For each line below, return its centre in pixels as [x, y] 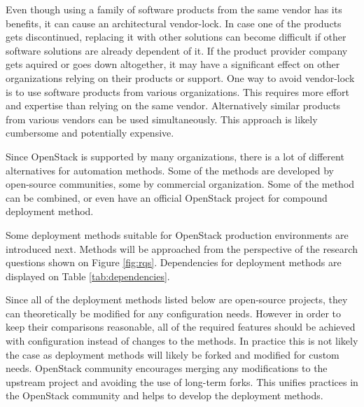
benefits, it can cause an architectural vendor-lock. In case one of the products [174, 23]
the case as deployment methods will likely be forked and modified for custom [173, 354]
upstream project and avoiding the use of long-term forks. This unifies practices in [182, 381]
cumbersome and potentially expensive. [90, 133]
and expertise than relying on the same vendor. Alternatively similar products [173, 105]
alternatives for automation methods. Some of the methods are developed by [170, 170]
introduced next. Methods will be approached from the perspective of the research [182, 248]
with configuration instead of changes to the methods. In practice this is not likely [182, 341]
